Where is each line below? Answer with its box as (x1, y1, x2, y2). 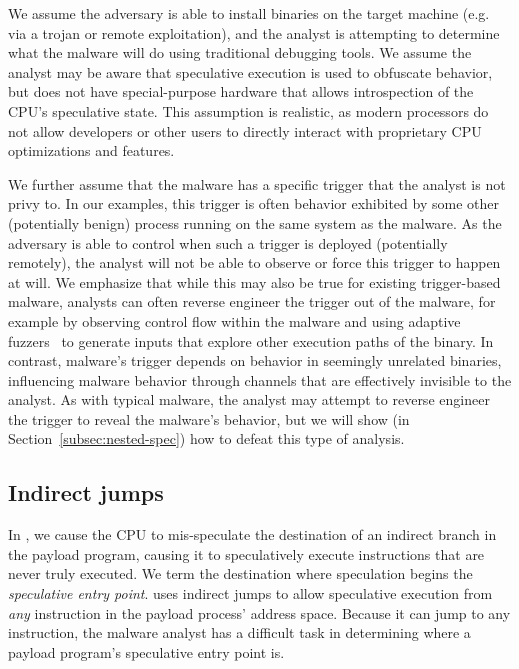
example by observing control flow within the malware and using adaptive (8, 310, 461, 331)
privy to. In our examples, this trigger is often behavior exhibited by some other (8, 193, 499, 214)
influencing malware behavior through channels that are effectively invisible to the (8, 369, 512, 390)
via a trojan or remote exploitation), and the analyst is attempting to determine (8, 22, 500, 43)
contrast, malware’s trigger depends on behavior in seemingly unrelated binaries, (8, 350, 502, 371)
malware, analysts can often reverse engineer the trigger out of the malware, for (8, 291, 496, 312)
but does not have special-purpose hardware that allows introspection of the (8, 81, 474, 102)
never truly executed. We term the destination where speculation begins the (8, 563, 473, 584)
